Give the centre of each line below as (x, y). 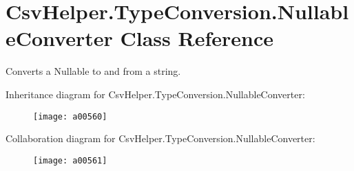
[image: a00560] (70, 116)
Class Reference (197, 38)
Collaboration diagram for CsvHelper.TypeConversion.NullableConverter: (160, 138)
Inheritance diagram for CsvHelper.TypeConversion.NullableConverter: (155, 94)
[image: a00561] (70, 160)
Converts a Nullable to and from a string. (93, 71)
